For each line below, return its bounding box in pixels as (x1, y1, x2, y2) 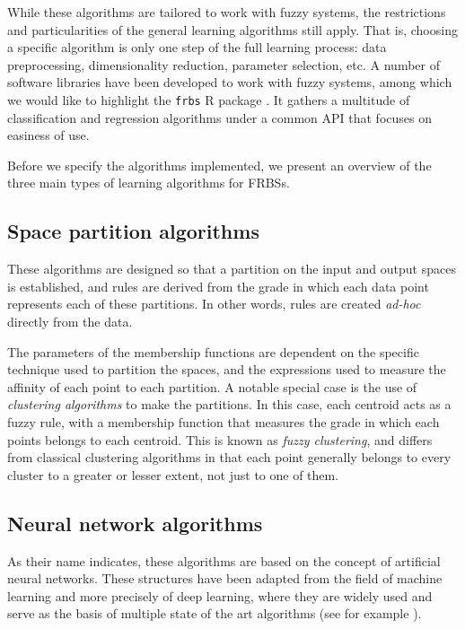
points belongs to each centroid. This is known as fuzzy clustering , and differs (7, 430, 433, 449)
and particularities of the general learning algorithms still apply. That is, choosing (7, 20, 458, 39)
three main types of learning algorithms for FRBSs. (7, 173, 290, 192)
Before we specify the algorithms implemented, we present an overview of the (7, 155, 432, 174)
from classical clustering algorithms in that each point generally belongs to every (7, 448, 452, 467)
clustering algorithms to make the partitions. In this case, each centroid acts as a (7, 395, 452, 414)
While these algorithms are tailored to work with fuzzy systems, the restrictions (7, 3, 446, 21)
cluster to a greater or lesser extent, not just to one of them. (7, 465, 339, 484)
